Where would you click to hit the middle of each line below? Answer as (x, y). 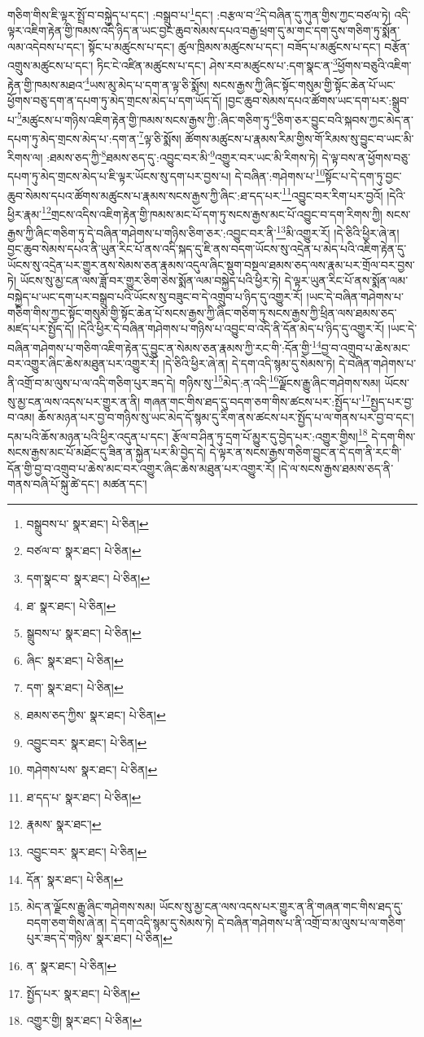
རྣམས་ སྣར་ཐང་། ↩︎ (64, 824)
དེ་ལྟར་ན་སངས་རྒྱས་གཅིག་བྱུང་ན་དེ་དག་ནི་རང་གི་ (306, 452)
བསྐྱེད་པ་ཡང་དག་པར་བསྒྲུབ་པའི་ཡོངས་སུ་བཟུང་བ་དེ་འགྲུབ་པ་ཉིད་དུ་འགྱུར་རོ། (155, 297)
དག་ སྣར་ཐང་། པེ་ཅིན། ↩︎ (75, 687)
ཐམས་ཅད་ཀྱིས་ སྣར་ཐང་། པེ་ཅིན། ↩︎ (96, 714)
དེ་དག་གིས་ (393, 436)
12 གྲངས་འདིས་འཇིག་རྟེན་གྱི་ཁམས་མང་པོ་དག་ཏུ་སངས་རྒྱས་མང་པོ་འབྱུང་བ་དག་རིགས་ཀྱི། (212, 212)
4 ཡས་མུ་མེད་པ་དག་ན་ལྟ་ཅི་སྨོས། (147, 83)
